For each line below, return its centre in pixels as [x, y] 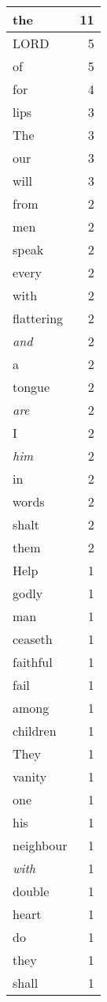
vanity [30, 776]
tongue [31, 387]
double [31, 891]
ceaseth [33, 639]
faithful [33, 662]
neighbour [40, 845]
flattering [38, 318]
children [35, 731]
